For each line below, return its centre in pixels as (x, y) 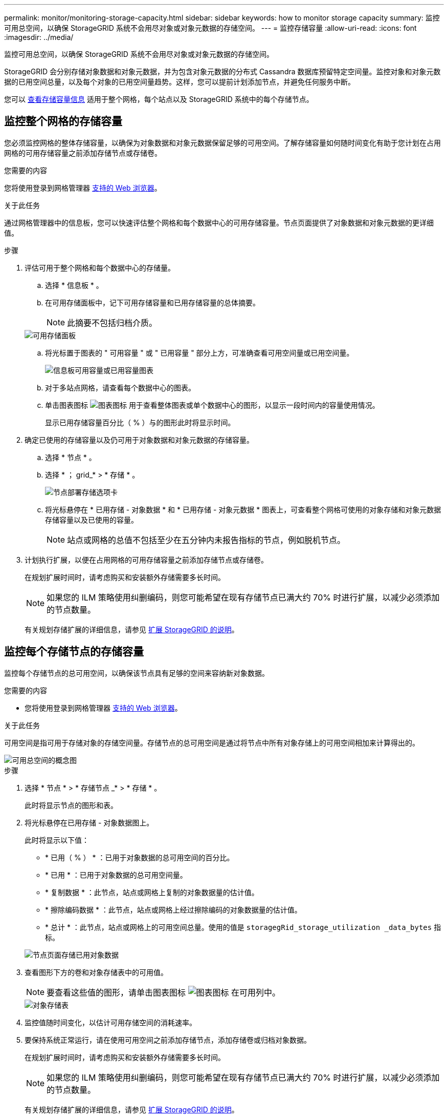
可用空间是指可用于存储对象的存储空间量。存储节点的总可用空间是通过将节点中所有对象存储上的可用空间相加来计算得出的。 (212, 742)
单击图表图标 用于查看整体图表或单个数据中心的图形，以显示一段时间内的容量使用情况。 (212, 405)
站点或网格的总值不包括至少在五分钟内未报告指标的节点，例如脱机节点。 (206, 540)
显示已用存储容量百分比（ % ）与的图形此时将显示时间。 (140, 422)
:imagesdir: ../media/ (39, 37)
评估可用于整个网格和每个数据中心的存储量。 (100, 267)
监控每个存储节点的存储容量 (74, 652)
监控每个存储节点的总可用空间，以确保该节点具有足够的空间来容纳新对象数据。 (137, 673)
